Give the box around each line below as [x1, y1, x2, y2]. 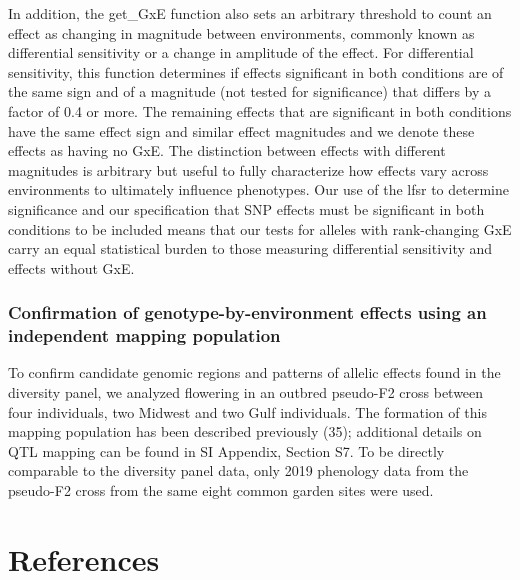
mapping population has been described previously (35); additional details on [8, 421, 482, 442]
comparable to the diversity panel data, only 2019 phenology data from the [8, 460, 469, 481]
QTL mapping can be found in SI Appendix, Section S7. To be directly [8, 440, 445, 461]
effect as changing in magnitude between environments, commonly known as [8, 22, 475, 43]
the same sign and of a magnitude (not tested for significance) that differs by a [8, 81, 492, 102]
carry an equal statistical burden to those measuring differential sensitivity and [8, 238, 493, 259]
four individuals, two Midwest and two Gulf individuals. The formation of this [8, 401, 487, 422]
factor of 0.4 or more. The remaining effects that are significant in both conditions [8, 100, 512, 121]
